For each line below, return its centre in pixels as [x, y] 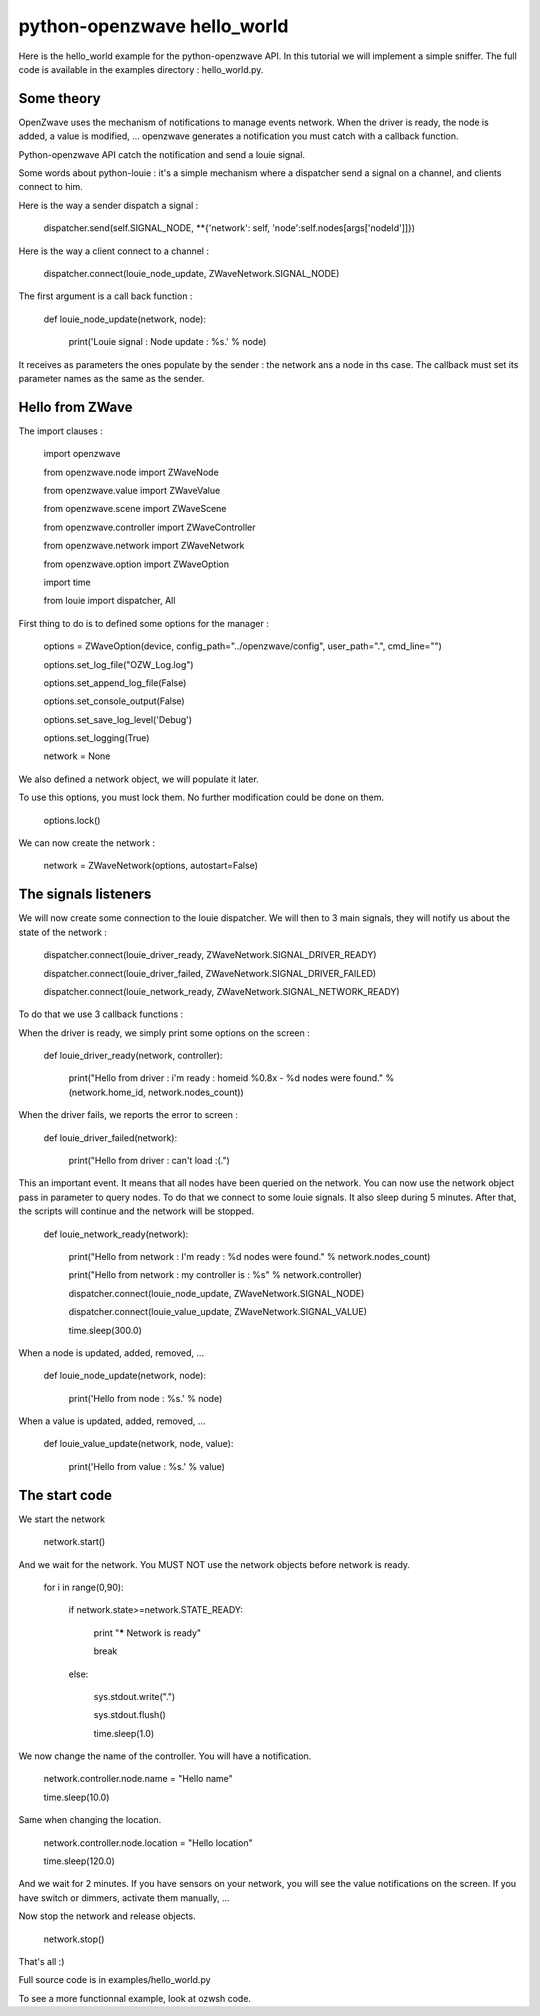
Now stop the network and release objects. [107, 1916]
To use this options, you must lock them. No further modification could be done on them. [201, 797]
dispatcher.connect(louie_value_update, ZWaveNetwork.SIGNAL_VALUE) [218, 1312]
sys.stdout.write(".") [134, 1696]
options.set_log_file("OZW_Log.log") [118, 664]
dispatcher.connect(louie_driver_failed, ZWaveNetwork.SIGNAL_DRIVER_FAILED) [210, 973]
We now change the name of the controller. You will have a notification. [165, 1756]
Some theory [60, 98]
